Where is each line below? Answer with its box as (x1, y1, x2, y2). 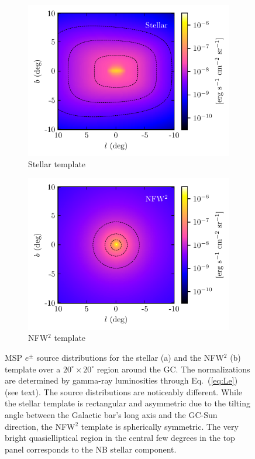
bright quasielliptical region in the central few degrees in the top (5, 432, 235, 444)
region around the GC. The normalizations (97, 363, 250, 375)
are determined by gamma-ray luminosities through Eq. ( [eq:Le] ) (5, 374, 238, 386)
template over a (5, 363, 61, 375)
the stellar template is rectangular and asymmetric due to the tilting (5, 397, 250, 409)
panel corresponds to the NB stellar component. (5, 443, 177, 455)
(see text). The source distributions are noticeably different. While (5, 385, 243, 398)
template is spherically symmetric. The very (81, 420, 239, 432)
